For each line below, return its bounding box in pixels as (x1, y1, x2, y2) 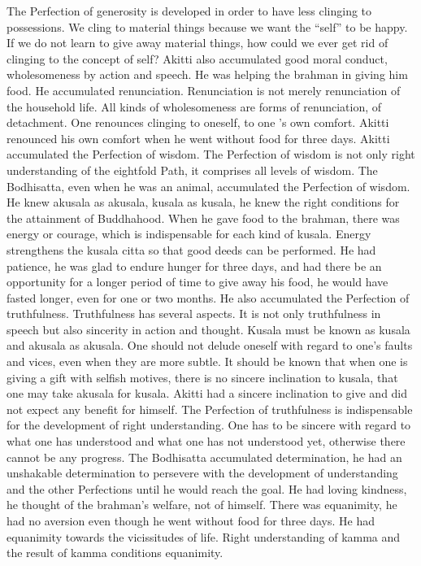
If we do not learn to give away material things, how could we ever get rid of (7, 34, 388, 51)
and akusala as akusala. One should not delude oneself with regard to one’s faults (7, 337, 413, 354)
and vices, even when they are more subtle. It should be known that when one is (7, 353, 408, 370)
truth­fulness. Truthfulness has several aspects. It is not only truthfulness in (7, 305, 381, 322)
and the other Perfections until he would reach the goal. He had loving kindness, (7, 480, 407, 497)
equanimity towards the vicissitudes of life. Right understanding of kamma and (7, 528, 401, 545)
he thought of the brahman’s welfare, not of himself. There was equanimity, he (7, 496, 397, 513)
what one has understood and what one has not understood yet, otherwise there (7, 433, 406, 450)
